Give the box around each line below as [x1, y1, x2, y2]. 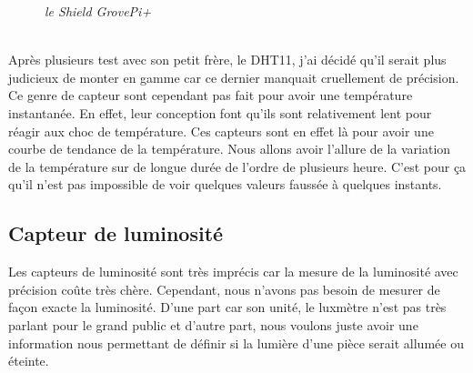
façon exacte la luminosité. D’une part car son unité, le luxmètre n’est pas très [8, 297, 447, 317]
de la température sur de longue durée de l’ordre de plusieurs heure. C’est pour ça [8, 156, 467, 176]
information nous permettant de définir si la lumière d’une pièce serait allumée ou [8, 333, 464, 352]
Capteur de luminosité [8, 219, 224, 247]
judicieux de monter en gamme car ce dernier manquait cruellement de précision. [8, 67, 459, 86]
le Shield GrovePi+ [45, 2, 152, 20]
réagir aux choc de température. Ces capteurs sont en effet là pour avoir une [8, 121, 434, 140]
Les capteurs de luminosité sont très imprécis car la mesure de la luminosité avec [8, 262, 458, 281]
